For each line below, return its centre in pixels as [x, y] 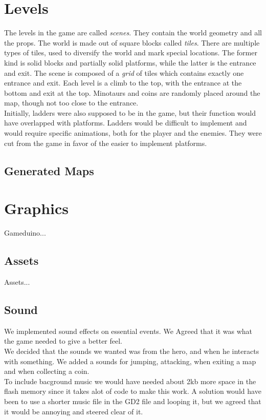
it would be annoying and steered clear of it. [74, 411]
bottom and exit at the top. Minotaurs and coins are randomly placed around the [132, 92]
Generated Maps [49, 170]
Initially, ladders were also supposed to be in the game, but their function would [130, 112]
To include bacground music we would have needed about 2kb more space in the [130, 381]
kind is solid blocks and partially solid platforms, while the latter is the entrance [130, 62]
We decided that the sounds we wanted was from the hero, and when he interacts [132, 351]
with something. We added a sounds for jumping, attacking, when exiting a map [130, 361]
